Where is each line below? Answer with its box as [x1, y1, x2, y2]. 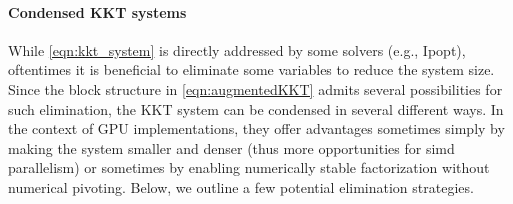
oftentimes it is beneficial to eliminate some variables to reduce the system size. [8, 59, 495, 80]
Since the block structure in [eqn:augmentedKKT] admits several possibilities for [8, 78, 503, 99]
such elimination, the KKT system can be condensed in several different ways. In [8, 98, 504, 119]
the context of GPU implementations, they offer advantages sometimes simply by [8, 118, 505, 139]
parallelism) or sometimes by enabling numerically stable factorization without [8, 157, 490, 178]
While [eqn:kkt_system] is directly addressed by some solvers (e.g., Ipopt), [8, 39, 466, 60]
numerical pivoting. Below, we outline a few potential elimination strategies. [8, 176, 474, 197]
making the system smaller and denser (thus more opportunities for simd [8, 137, 455, 158]
